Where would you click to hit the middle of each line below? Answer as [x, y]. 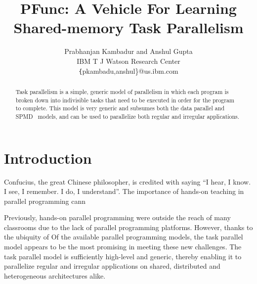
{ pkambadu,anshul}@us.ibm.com [128, 71]
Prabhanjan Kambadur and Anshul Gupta [128, 51]
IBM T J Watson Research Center [128, 61]
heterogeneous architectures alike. [55, 275]
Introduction [48, 158]
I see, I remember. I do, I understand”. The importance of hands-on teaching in [124, 191]
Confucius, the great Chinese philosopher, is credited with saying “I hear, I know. [128, 181]
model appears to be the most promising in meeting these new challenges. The [123, 247]
